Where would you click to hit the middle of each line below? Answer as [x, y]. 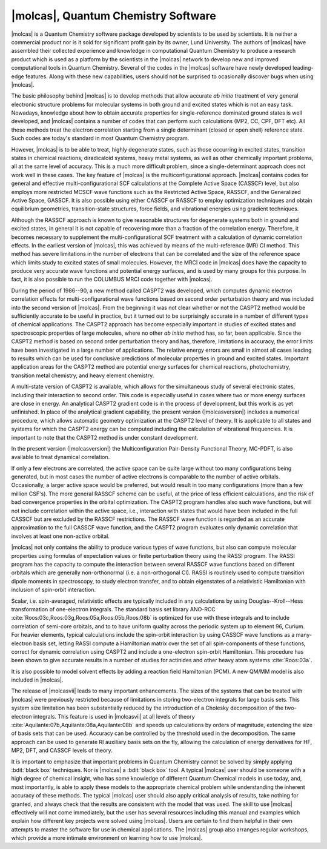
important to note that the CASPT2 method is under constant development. [105, 437]
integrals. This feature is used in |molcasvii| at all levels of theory [114, 716]
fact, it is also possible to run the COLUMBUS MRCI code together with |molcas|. [112, 280]
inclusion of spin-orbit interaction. [54, 590]
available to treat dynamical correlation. [61, 457]
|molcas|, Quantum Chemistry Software [114, 16]
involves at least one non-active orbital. [61, 536]
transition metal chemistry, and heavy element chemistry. [83, 375]
